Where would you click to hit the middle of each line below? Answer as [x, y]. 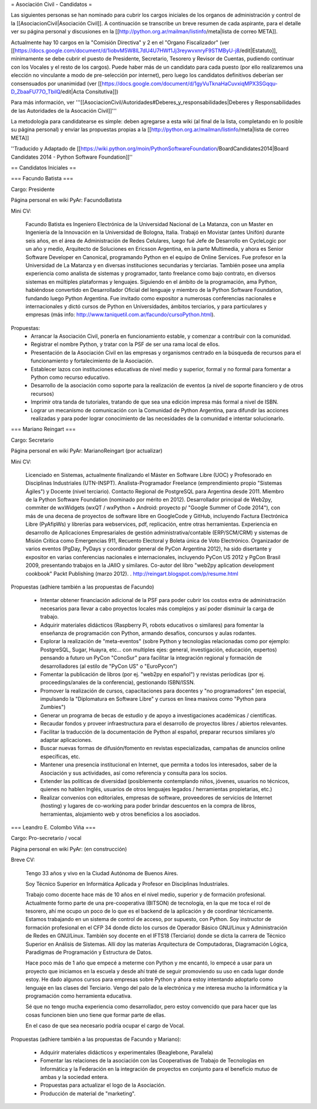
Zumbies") [53, 707]
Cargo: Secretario [32, 440]
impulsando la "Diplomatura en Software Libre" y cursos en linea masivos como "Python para [153, 699]
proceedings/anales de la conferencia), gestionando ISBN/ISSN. [118, 683]
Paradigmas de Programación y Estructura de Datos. [89, 952]
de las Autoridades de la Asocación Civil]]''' [64, 110]
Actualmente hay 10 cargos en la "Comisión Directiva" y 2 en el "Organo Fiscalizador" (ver [120, 42]
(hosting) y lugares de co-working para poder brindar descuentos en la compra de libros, [148, 806]
